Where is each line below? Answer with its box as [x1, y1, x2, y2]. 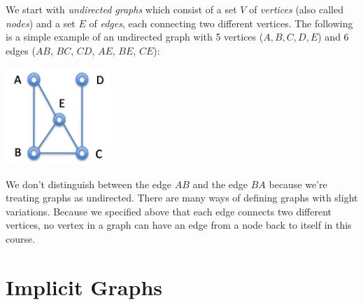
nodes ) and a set [6, 15, 76, 30]
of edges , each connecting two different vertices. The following [89, 15, 353, 30]
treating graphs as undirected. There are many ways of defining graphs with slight [6, 190, 358, 205]
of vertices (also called [249, 2, 343, 16]
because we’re [269, 176, 327, 191]
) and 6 [318, 29, 349, 44]
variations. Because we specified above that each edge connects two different [6, 204, 332, 218]
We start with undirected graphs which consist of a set [6, 2, 237, 16]
